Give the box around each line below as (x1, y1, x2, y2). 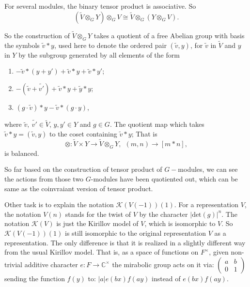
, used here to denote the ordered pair (54, 40, 167, 50)
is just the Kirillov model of (56, 218, 139, 228)
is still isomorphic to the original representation (65, 228, 206, 238)
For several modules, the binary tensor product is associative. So (4, 1, 196, 11)
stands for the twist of (65, 209, 131, 219)
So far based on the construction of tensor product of (4, 164, 162, 174)
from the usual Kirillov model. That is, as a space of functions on (4, 247, 199, 257)
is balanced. (4, 148, 39, 158)
